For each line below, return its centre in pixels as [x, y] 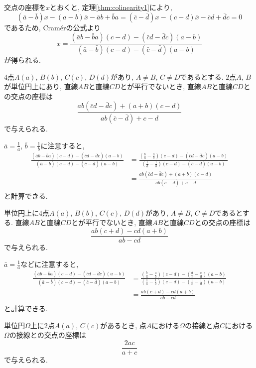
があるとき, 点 [123, 325]
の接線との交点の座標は [48, 335]
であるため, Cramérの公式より [53, 27]
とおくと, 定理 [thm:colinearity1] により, [111, 7]
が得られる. [22, 60]
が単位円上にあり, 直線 [41, 86]
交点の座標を [25, 7]
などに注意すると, [50, 264]
